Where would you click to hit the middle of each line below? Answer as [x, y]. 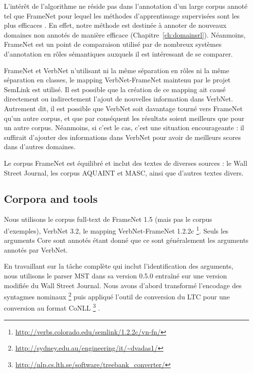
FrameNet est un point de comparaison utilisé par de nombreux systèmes [113, 44]
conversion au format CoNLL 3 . [52, 307]
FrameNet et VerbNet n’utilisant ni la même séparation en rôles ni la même [117, 70]
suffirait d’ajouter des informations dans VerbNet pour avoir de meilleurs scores [122, 137]
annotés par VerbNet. [36, 249]
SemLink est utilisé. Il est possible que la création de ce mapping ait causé [115, 89]
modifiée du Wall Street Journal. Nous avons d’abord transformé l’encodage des [123, 285]
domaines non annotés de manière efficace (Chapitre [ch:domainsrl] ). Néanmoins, [125, 34]
